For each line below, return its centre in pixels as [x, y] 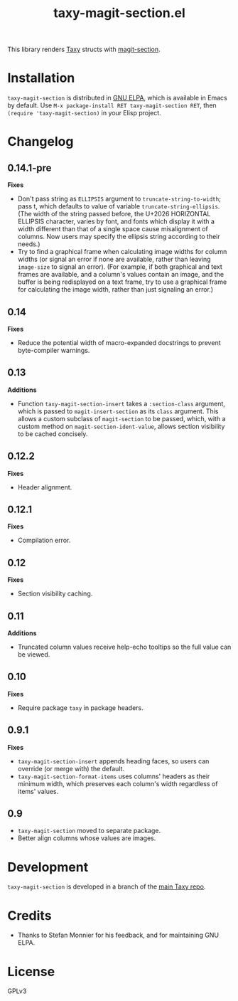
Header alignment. [45, 487]
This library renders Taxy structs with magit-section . [84, 49]
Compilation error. [44, 540]
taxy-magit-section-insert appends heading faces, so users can [113, 761]
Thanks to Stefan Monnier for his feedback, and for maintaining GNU [118, 935]
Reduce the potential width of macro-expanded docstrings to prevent [119, 342]
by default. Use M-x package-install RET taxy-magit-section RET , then [112, 105]
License [31, 971]
